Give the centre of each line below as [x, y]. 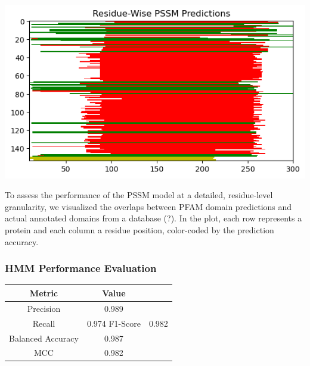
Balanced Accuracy [44, 338]
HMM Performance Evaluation [81, 268]
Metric [44, 293]
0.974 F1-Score [114, 323]
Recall [44, 323]
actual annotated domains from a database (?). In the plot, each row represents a [154, 218]
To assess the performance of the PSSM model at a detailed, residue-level [139, 195]
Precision [44, 308]
